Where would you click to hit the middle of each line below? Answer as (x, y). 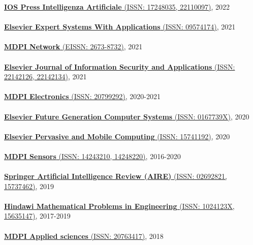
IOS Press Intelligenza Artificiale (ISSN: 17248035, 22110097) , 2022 (117, 7)
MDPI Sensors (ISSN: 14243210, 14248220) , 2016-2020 (92, 156)
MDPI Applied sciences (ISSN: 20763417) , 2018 (84, 236)
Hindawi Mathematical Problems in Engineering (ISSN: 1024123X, (119, 206)
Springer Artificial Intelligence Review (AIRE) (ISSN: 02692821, (116, 176)
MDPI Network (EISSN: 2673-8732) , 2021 (73, 47)
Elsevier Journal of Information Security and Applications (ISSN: (120, 66)
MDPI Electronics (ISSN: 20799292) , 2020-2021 (83, 96)
